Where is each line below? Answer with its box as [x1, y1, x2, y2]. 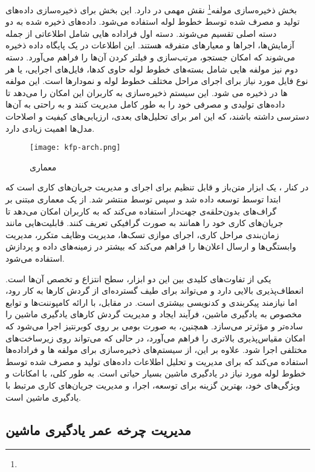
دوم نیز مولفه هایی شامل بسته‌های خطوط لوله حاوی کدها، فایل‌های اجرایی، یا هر [5, 62, 298, 75]
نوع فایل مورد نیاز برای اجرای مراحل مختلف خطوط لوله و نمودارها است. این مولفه [5, 74, 308, 87]
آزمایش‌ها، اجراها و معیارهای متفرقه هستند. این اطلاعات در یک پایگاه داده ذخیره [5, 39, 294, 51]
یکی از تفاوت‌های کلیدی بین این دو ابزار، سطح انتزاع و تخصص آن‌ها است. [5, 272, 271, 285]
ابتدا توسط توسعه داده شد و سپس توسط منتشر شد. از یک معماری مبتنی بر [5, 193, 281, 205]
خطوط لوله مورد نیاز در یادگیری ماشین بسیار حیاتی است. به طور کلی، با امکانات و [5, 367, 307, 380]
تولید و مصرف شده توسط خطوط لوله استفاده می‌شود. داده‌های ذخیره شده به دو [5, 15, 300, 28]
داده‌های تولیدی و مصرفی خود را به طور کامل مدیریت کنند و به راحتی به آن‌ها [5, 98, 285, 111]
